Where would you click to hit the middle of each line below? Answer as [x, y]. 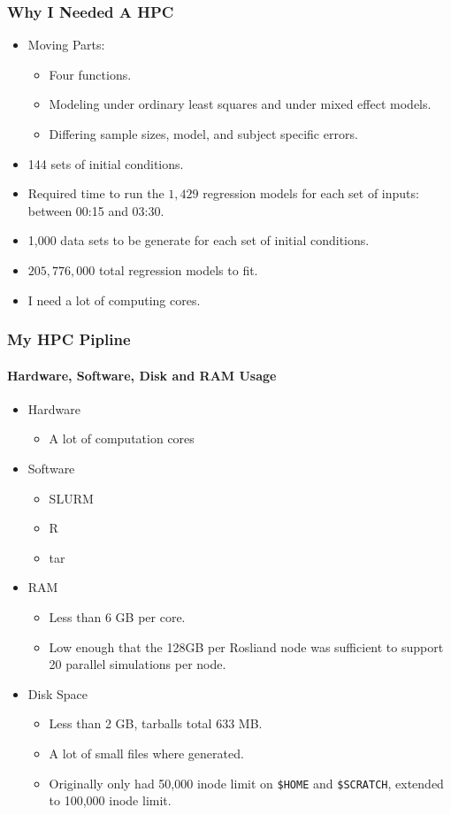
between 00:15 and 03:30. [96, 210]
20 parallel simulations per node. [138, 664]
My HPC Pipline [69, 339]
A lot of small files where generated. [146, 753]
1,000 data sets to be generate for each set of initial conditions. [199, 240]
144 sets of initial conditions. [106, 163]
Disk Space [57, 693]
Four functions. [90, 74]
